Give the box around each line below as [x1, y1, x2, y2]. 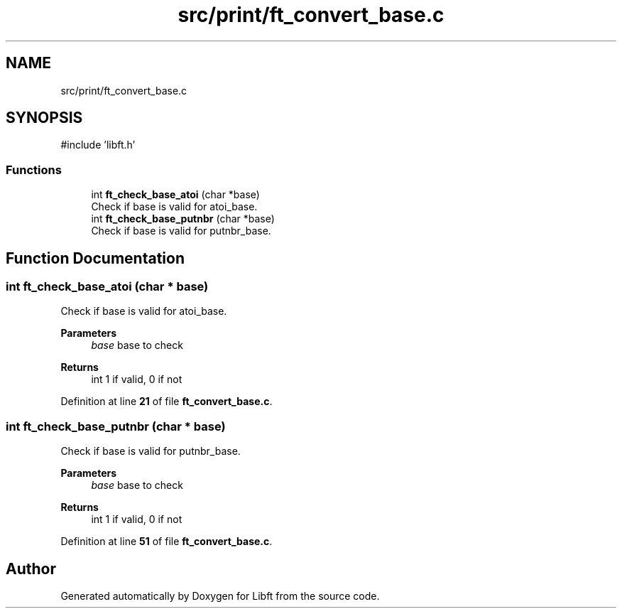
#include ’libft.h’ [60, 139, 136, 151]
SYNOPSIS [6, 109, 83, 127]
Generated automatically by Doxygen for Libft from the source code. [60, 590, 380, 602]
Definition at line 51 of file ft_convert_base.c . [60, 535, 273, 548]
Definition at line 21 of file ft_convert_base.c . [60, 395, 273, 408]
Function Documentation [6, 249, 185, 267]
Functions [6, 162, 62, 177]
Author [6, 559, 56, 578]
